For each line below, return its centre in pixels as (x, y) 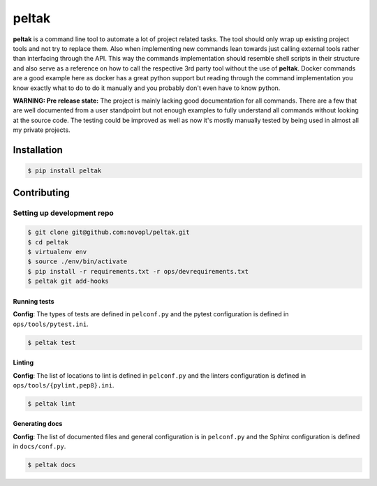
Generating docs (38, 424)
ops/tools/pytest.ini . (51, 324)
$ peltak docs (52, 465)
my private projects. (42, 130)
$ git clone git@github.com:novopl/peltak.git (109, 233)
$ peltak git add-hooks (68, 281)
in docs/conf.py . (39, 446)
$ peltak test (52, 343)
